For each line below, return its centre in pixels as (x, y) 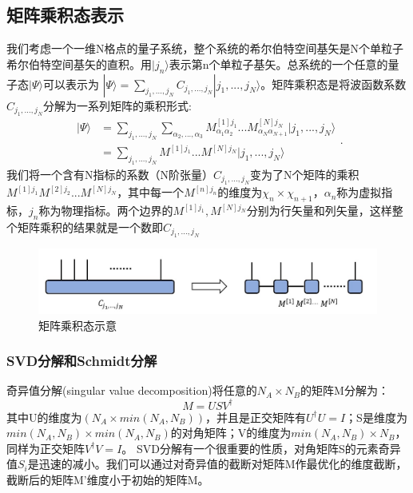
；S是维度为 (376, 417)
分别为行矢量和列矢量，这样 (319, 210)
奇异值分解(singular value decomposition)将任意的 (132, 390)
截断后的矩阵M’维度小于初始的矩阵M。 (108, 479)
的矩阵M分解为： (345, 390)
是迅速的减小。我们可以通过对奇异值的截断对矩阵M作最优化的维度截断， (217, 464)
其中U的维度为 (44, 417)
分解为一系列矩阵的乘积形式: (117, 105)
